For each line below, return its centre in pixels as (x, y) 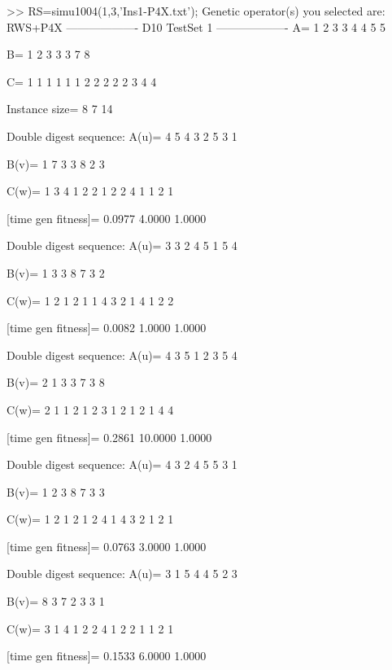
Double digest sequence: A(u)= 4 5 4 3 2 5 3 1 (122, 136)
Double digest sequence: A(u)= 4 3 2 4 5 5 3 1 (122, 464)
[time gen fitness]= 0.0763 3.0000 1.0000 (107, 546)
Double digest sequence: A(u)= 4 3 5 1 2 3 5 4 (122, 355)
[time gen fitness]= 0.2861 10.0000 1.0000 (109, 437)
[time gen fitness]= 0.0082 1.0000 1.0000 (107, 328)
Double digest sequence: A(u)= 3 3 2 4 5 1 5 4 (122, 245)
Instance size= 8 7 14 (60, 109)
